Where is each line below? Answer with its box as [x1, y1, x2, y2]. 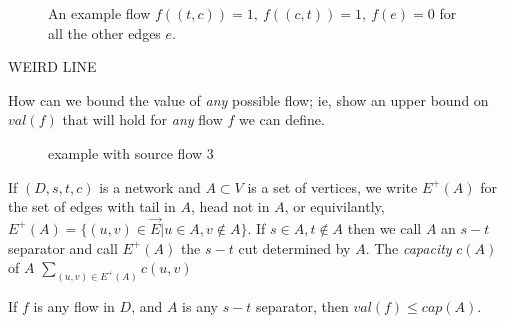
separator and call [8, 237, 118, 258]
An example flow [48, 3, 151, 23]
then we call [347, 217, 422, 238]
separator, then [256, 296, 349, 317]
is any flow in [33, 296, 115, 317]
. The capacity [365, 237, 452, 258]
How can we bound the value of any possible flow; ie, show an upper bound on [8, 89, 489, 110]
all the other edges [48, 22, 161, 43]
